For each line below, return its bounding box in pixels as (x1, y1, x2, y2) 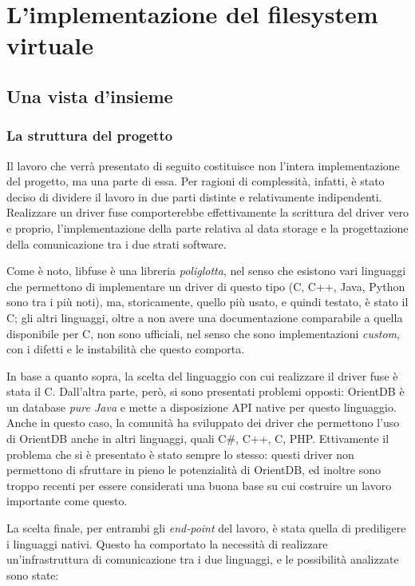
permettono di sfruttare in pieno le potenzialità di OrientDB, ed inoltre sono (6, 461, 381, 478)
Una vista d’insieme (6, 83, 173, 108)
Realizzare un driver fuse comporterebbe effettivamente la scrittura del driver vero (6, 204, 409, 221)
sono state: (6, 566, 59, 583)
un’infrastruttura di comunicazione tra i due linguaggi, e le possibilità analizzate (6, 551, 399, 568)
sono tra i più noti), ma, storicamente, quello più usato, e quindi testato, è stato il (6, 293, 409, 310)
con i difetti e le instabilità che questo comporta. (6, 341, 245, 357)
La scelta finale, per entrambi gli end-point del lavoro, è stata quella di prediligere (6, 520, 406, 536)
